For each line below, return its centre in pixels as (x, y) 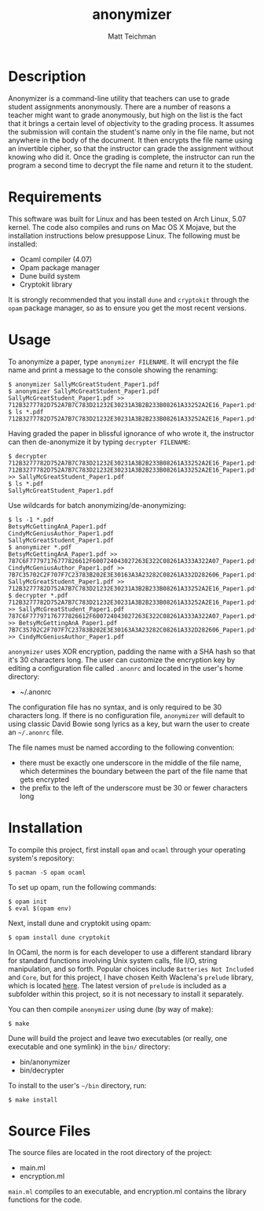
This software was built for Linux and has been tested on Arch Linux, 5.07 (127, 219)
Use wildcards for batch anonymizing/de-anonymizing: (97, 505)
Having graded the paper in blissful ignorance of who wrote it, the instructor (131, 433)
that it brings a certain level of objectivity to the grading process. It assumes (131, 123)
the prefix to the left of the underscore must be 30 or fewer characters (134, 787)
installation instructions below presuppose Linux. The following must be (124, 235)
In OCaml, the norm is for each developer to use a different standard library (130, 952)
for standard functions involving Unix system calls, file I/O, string (113, 960)
